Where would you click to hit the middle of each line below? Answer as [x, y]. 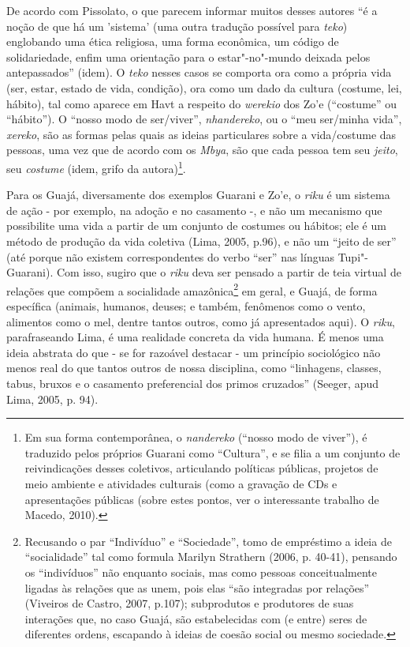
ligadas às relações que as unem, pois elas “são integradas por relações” [197, 587]
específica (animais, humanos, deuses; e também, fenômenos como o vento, [186, 306]
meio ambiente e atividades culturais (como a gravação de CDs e [181, 483]
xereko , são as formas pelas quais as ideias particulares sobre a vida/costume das [201, 134]
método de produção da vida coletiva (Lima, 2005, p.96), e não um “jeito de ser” [201, 241]
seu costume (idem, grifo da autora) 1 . [96, 167]
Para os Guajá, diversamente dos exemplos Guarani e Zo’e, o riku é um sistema [198, 195]
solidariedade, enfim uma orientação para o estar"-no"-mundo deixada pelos [188, 56]
